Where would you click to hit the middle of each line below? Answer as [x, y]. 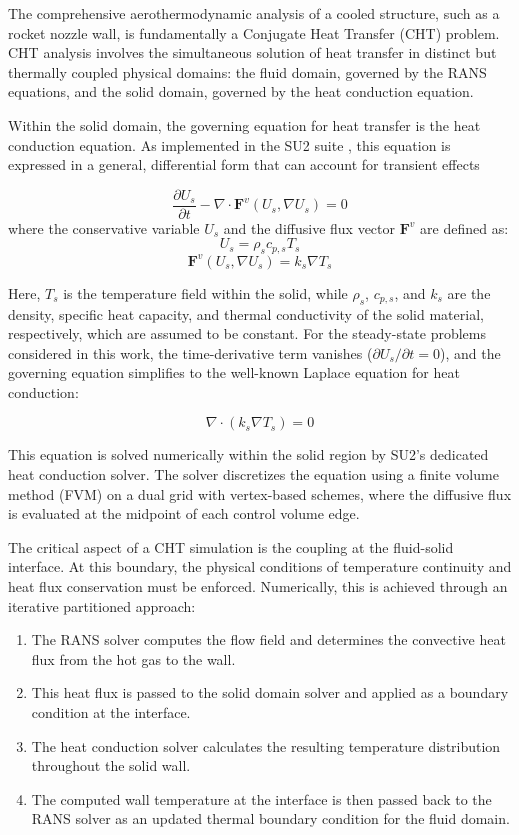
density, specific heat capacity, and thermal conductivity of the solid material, [246, 313]
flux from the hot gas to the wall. [133, 658]
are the [469, 292]
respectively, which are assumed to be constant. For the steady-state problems [247, 333]
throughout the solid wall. [111, 765]
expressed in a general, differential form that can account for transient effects [244, 164]
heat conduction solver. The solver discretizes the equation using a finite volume [253, 474]
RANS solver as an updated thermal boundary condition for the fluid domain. [270, 818]
